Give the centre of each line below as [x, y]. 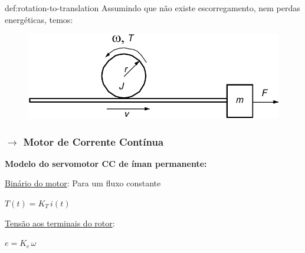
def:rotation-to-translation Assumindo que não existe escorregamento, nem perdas [152, 8]
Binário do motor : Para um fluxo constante [83, 183]
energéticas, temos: [39, 19]
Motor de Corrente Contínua [94, 141]
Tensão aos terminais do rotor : [60, 223]
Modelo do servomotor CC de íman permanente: [106, 163]
